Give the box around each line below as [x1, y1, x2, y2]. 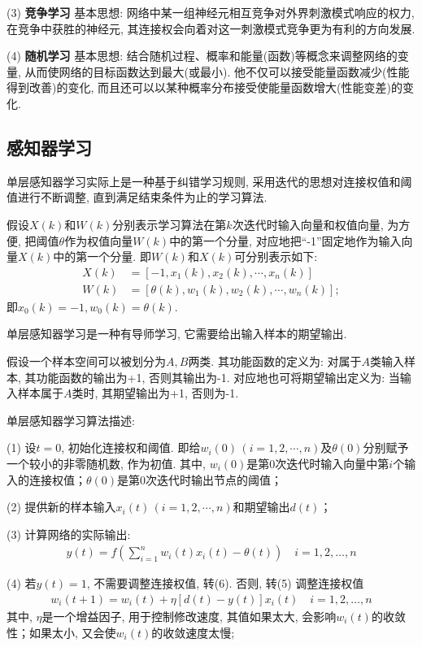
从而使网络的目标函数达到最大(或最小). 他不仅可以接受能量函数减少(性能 [24, 63, 410, 80]
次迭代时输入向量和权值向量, [232, 215, 384, 232]
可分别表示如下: [234, 248, 318, 265]
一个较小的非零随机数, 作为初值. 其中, [7, 454, 206, 471]
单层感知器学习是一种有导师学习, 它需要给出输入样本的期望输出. [7, 325, 347, 342]
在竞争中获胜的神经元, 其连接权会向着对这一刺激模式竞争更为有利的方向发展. [7, 20, 415, 37]
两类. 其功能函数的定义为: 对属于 [188, 352, 362, 369]
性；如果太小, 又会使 [7, 623, 116, 640]
